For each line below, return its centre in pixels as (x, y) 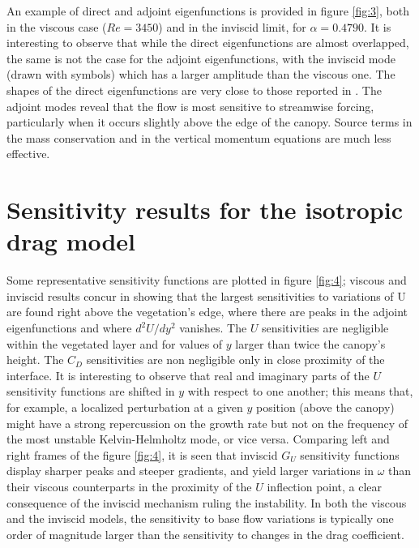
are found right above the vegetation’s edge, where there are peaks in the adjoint (207, 312)
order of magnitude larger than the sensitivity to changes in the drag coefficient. (205, 534)
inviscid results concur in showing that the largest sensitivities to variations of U (206, 295)
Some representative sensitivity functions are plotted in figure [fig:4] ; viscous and (207, 280)
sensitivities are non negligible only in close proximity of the (235, 360)
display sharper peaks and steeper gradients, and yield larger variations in (190, 471)
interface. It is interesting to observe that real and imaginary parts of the (188, 375)
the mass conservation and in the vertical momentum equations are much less (199, 137)
